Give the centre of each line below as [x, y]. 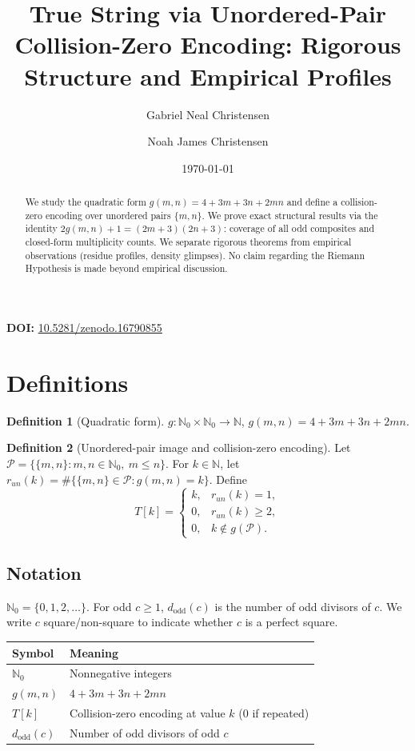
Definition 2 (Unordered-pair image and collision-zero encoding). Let [179, 447]
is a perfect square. [291, 622]
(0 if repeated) [274, 713]
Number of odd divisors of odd [145, 732]
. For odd [109, 606]
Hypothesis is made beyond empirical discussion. [126, 268]
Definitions [68, 382]
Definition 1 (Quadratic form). [86, 420]
